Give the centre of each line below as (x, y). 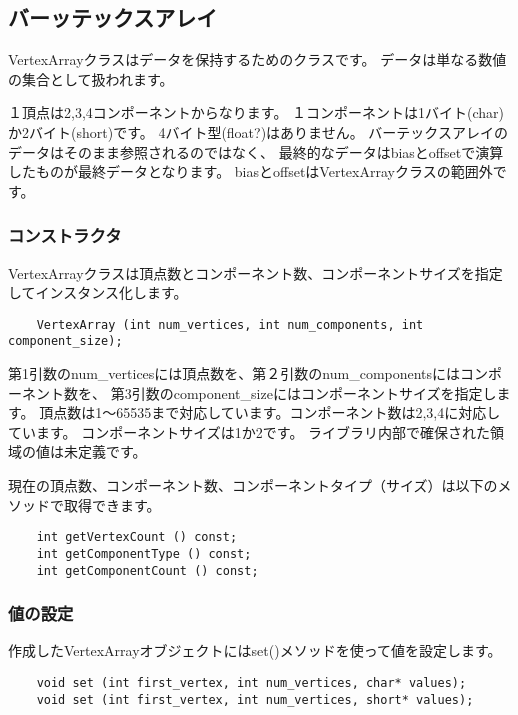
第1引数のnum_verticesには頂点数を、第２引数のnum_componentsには (234, 373)
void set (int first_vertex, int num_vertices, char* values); (251, 683)
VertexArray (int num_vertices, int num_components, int (230, 324)
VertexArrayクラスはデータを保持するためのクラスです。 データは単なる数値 (257, 59)
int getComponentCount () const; (147, 570)
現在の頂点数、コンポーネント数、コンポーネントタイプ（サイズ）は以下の (253, 485)
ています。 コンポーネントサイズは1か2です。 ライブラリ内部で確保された (249, 431)
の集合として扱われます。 (91, 78)
